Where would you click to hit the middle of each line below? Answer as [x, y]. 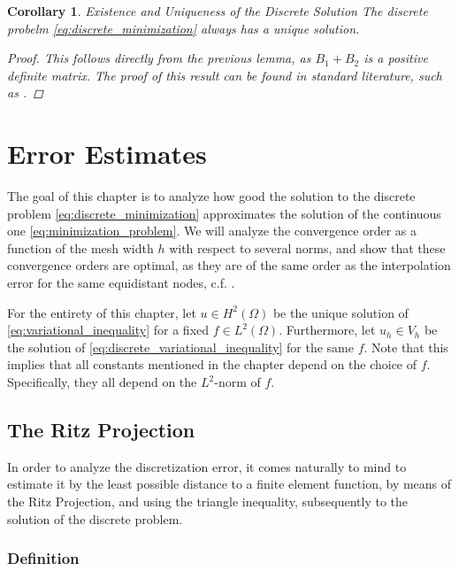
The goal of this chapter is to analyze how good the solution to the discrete [211, 196]
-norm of [237, 382]
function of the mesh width [80, 247]
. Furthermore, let [327, 330]
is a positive [396, 58]
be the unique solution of [340, 312]
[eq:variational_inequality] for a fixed [108, 330]
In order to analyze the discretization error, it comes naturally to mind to [207, 466]
